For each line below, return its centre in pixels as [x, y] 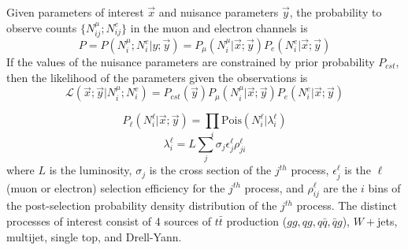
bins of [384, 187]
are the [340, 187]
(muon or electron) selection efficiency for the [116, 187]
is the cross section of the [210, 170]
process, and [274, 187]
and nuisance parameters [219, 12]
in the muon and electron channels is [219, 27]
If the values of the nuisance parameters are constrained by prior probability [191, 62]
